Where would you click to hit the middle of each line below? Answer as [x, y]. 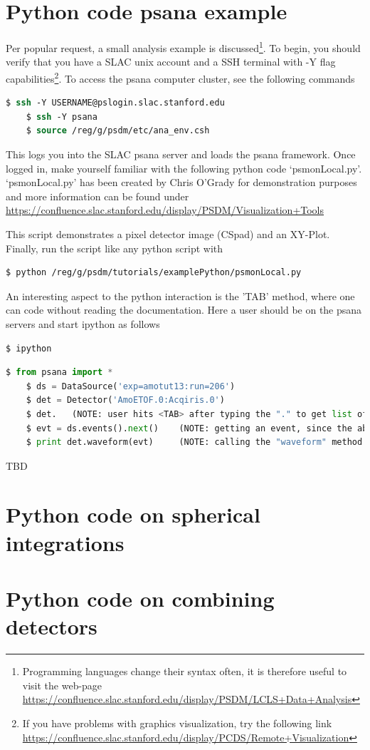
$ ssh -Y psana [62, 117]
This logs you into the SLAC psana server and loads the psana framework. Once [181, 154]
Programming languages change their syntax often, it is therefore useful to [185, 671]
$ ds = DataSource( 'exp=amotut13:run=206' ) [131, 386]
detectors [52, 626]
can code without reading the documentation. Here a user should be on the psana [184, 310]
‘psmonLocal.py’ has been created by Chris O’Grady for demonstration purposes [181, 182]
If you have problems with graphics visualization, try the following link [177, 723]
